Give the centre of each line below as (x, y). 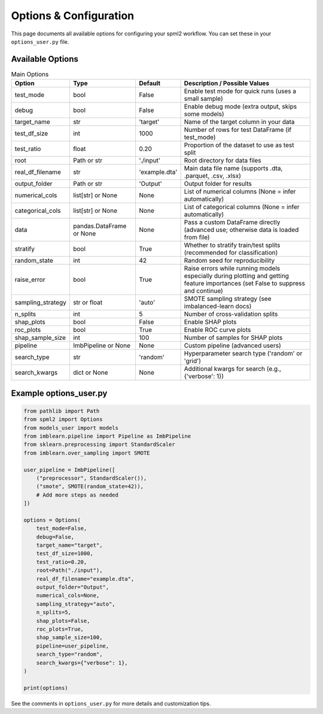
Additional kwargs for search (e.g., (232, 369)
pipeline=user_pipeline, (73, 646)
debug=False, (55, 537)
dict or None (90, 373)
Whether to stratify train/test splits (232, 245)
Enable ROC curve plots (217, 330)
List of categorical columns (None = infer (242, 207)
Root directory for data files (223, 161)
